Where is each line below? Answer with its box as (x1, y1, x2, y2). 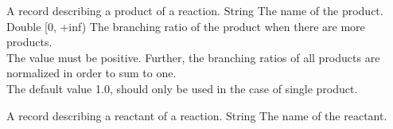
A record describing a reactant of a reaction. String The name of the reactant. (6, 107, 387, 123)
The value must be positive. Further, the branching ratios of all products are (6, 49, 380, 65)
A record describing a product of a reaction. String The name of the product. (6, 2, 383, 18)
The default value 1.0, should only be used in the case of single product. (6, 80, 358, 96)
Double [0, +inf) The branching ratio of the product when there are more (6, 18, 365, 34)
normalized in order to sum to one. (6, 64, 177, 81)
